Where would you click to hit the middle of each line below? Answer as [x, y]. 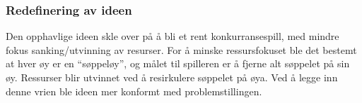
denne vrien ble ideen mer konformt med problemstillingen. [134, 91]
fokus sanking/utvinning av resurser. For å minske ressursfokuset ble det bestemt [181, 49]
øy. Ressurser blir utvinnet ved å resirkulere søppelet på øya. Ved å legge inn [172, 77]
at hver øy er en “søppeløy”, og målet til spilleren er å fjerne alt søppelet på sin [178, 63]
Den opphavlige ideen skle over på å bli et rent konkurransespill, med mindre [173, 36]
